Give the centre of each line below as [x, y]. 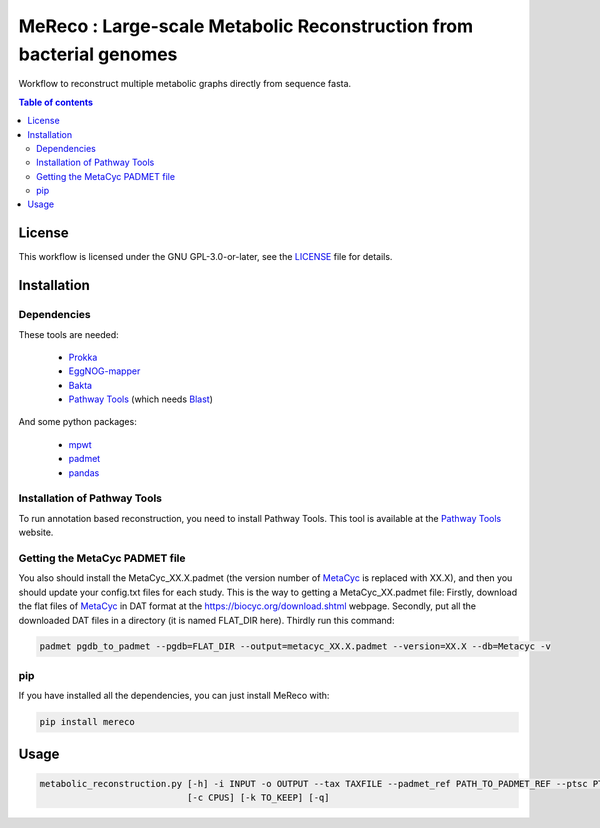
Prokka [83, 357]
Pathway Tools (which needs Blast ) [141, 399]
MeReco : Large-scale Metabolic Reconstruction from [246, 26]
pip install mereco [87, 722]
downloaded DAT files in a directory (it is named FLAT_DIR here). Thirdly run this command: [206, 620]
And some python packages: [77, 422]
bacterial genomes [98, 54]
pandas [84, 472]
